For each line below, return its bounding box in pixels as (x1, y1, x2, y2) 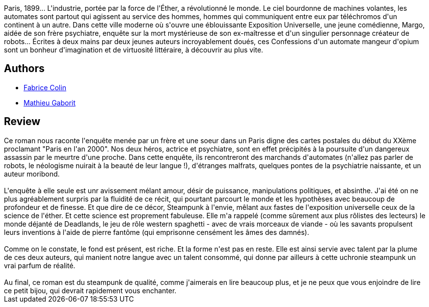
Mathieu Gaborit (24, 98, 76, 107)
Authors (4, 62, 45, 75)
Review (4, 115, 41, 128)
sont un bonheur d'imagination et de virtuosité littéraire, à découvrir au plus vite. (4, 46, 264, 54)
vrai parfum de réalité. (4, 261, 76, 270)
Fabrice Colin (24, 83, 66, 92)
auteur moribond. (4, 169, 60, 178)
